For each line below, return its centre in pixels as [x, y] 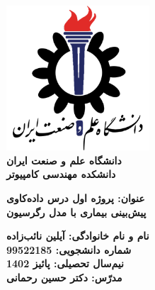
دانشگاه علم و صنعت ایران [64, 160]
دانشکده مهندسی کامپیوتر [61, 174]
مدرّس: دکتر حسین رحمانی [64, 277]
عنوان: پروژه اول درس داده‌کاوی [76, 197]
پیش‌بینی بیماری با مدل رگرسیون [76, 212]
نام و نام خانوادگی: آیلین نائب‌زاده [78, 236]
